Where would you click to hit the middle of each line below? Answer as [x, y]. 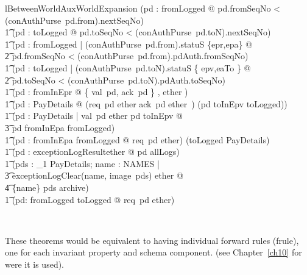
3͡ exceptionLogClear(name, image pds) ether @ [94, 175]
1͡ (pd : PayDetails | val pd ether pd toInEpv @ [94, 116]
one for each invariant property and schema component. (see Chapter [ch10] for [153, 252]
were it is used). [35, 264]
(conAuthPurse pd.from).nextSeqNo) [74, 20]
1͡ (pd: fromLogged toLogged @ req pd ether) [90, 199]
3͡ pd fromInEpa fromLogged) [60, 127]
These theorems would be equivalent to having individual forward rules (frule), [152, 240]
